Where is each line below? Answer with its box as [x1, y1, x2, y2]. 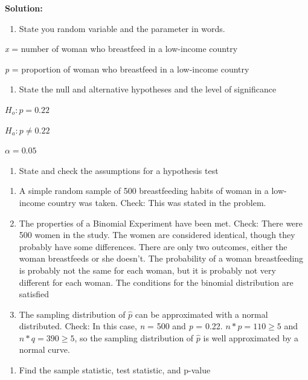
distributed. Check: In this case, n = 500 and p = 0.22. [19, 320, 223, 332]
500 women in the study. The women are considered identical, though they [19, 228, 295, 241]
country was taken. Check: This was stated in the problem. [48, 196, 266, 208]
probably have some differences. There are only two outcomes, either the [19, 240, 287, 253]
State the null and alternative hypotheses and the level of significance [19, 83, 277, 95]
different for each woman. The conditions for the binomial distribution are [19, 275, 294, 288]
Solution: [5, 2, 43, 14]
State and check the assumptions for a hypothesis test [19, 164, 219, 176]
